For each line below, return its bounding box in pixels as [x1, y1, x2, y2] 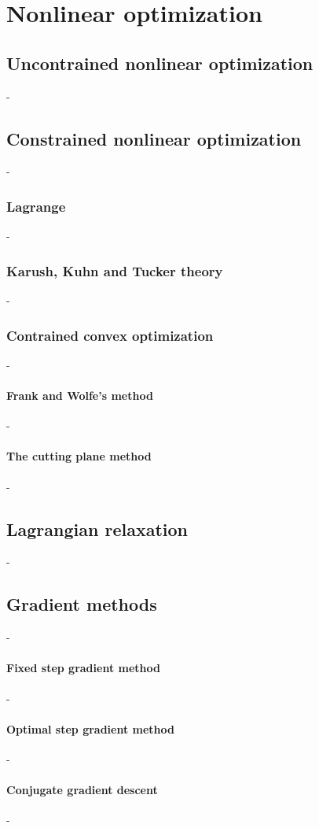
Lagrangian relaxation [6, 516, 188, 541]
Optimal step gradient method [6, 720, 174, 737]
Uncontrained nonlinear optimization [6, 50, 313, 75]
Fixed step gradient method [6, 660, 160, 676]
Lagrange [6, 196, 66, 216]
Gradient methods [6, 592, 157, 616]
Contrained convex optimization [6, 325, 214, 345]
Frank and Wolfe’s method [6, 387, 153, 403]
